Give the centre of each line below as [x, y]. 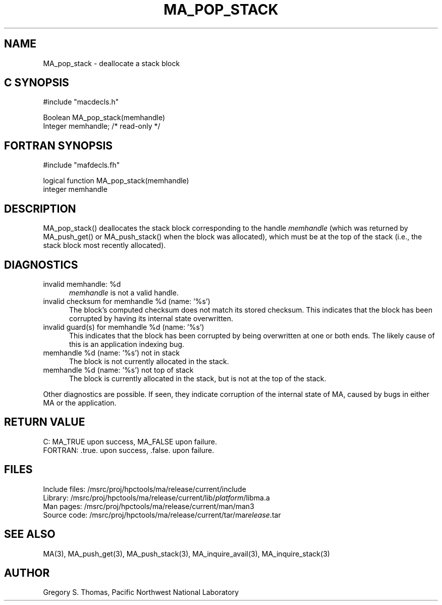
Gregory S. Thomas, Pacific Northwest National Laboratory [141, 592]
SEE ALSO [30, 534]
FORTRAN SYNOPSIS [59, 145]
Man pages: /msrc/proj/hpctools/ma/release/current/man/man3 [149, 506]
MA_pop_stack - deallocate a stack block [112, 63]
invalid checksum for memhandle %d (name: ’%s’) [127, 301]
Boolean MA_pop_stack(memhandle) [104, 118]
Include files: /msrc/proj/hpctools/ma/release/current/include [145, 489]
